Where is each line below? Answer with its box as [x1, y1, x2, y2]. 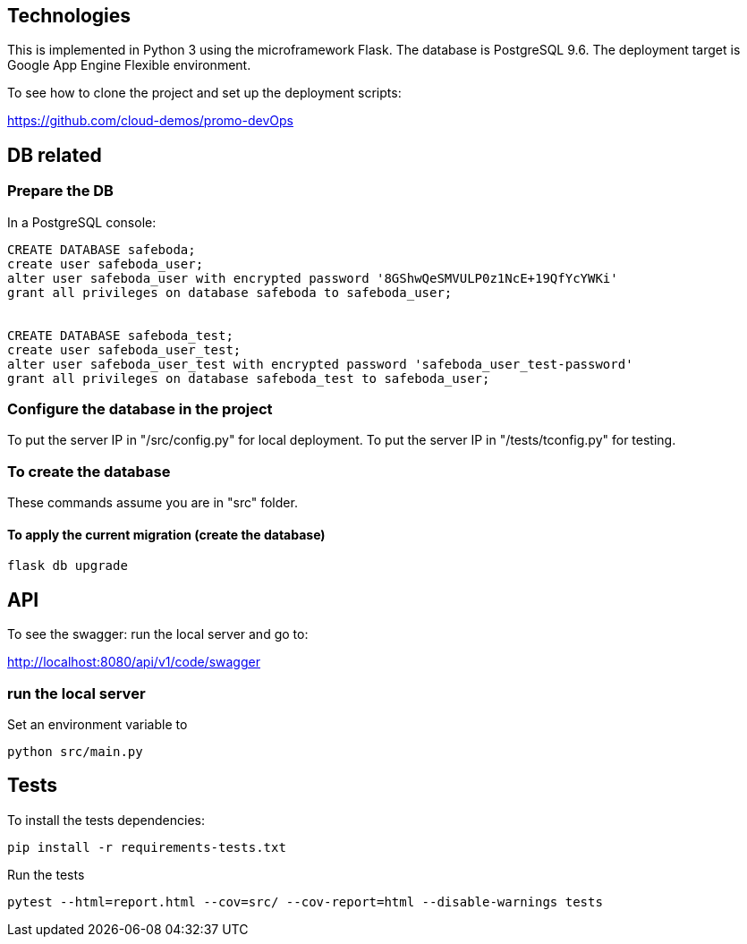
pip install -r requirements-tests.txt [7, 839, 286, 855]
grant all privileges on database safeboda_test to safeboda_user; [7, 370, 490, 386]
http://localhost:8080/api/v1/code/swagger [7, 654, 260, 670]
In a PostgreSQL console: [7, 214, 157, 230]
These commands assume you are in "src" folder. [7, 495, 298, 511]
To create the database [7, 462, 171, 481]
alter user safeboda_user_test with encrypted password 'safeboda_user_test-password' [7, 356, 633, 371]
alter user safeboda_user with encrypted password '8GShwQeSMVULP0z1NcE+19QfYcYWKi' [7, 270, 618, 285]
